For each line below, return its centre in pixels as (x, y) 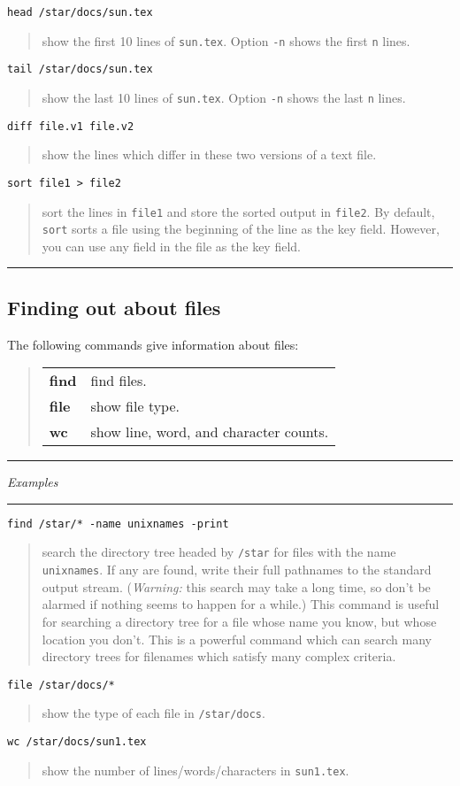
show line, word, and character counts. (210, 432)
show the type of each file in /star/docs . (153, 713)
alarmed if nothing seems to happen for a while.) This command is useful (241, 604)
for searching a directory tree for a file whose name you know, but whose (239, 621)
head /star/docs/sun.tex (80, 12)
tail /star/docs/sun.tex (80, 69)
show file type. (135, 406)
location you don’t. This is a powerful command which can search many (237, 639)
